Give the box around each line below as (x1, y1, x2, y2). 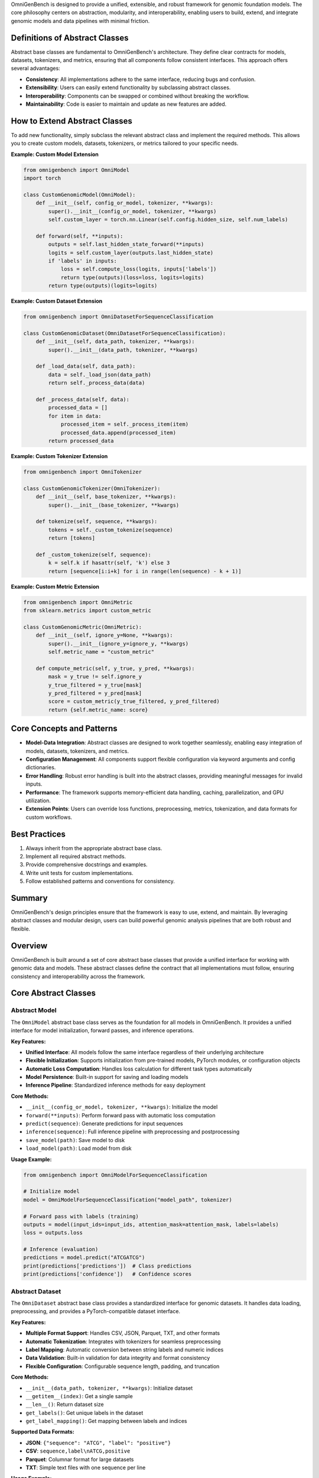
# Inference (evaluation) (23, 1246, 99, 1253)
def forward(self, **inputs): (35, 232, 123, 239)
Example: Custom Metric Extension (11, 583, 100, 590)
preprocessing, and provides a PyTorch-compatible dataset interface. (11, 1308, 180, 1315)
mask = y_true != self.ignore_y (48, 673, 142, 680)
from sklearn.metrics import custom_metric (23, 607, 152, 614)
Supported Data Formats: (11, 1428, 75, 1435)
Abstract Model (11, 1006, 57, 1014)
